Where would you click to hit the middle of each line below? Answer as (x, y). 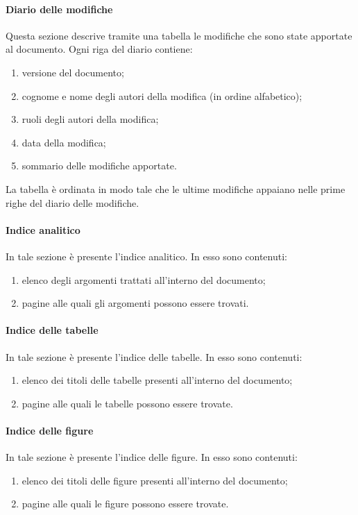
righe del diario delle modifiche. (73, 202)
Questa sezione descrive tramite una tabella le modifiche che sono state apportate (179, 35)
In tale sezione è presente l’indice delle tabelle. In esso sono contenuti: (154, 356)
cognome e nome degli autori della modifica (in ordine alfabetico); (162, 95)
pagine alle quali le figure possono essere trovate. (125, 504)
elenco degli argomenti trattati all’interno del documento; (144, 279)
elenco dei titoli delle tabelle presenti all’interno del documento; (157, 380)
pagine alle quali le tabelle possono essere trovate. (127, 403)
